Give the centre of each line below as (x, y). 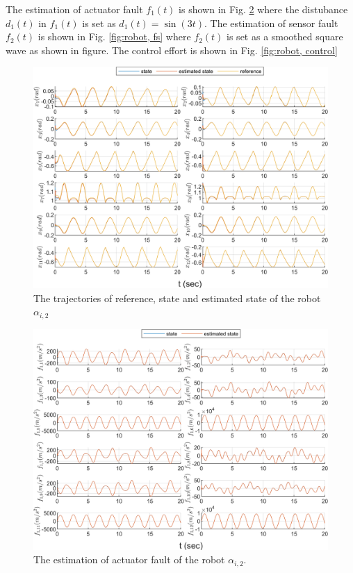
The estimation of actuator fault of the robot (129, 559)
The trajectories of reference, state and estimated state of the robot (177, 298)
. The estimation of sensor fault (271, 23)
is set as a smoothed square (285, 36)
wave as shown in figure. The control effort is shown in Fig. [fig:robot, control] (172, 50)
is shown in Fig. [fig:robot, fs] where (114, 36)
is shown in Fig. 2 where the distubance (263, 9)
